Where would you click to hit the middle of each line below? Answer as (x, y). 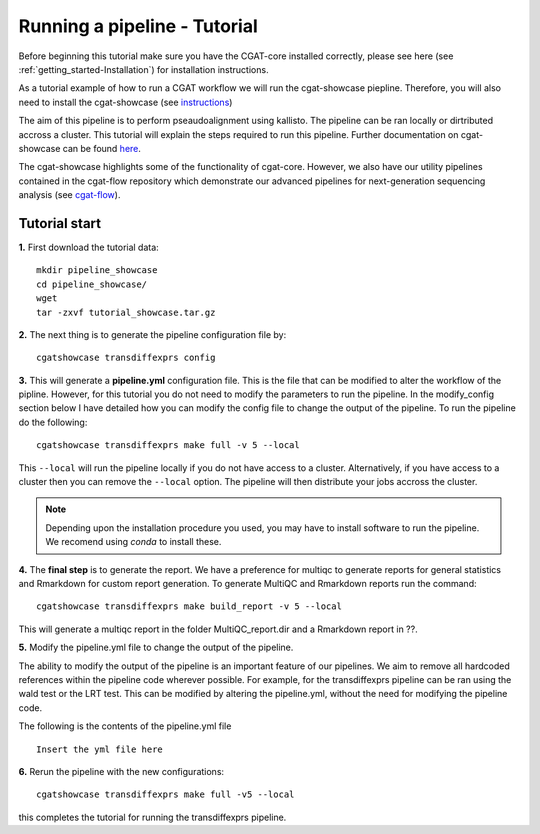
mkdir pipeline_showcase (97, 270)
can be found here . (102, 148)
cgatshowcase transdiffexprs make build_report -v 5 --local (189, 606)
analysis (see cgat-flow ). (69, 195)
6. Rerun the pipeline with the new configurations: (121, 771)
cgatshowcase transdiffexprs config (126, 358)
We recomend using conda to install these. (133, 542)
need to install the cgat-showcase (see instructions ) (125, 102)
